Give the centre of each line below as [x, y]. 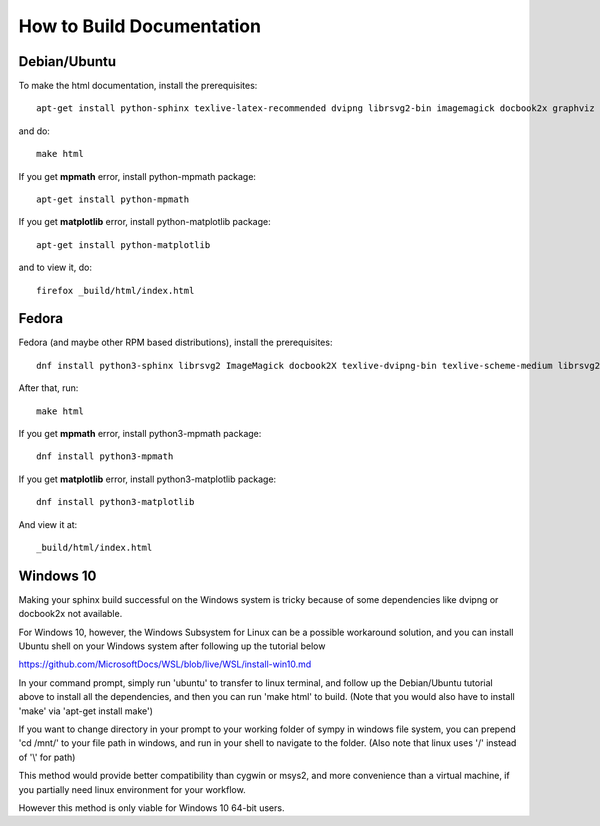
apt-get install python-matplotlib [123, 244]
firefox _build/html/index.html [115, 290]
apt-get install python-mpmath [113, 199]
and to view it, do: [55, 267]
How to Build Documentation [140, 26]
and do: [34, 131]
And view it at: [48, 524]
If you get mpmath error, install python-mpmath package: [137, 176]
